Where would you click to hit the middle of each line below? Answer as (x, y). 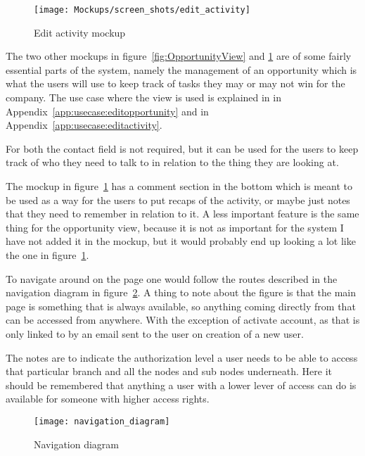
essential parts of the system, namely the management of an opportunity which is (181, 69)
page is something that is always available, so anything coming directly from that (181, 306)
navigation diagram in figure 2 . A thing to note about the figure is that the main (181, 292)
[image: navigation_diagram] (102, 421)
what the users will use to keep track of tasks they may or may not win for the (175, 83)
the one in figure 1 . (47, 254)
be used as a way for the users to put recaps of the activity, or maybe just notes (178, 199)
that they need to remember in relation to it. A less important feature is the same (182, 214)
